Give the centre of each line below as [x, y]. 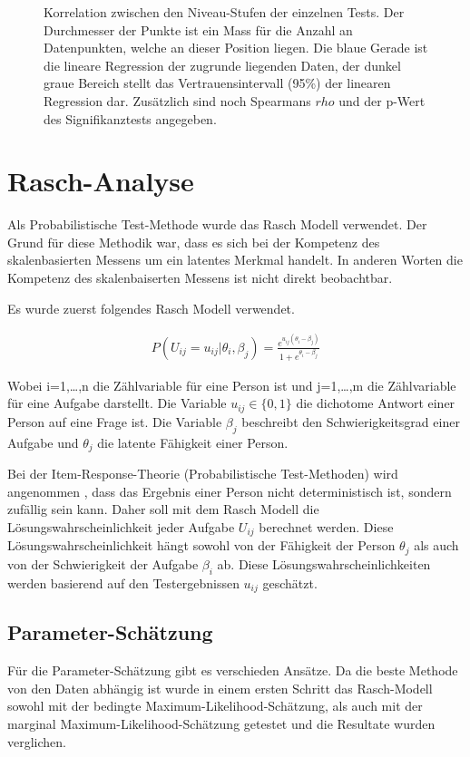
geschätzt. [290, 582]
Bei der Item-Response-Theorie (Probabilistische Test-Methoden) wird [203, 474]
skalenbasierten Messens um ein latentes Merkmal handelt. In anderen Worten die [235, 260]
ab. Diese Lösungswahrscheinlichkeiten [324, 563]
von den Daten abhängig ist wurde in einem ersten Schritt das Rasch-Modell [220, 688]
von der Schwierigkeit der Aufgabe [103, 563]
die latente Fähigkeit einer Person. [193, 442]
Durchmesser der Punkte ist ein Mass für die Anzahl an [198, 29]
